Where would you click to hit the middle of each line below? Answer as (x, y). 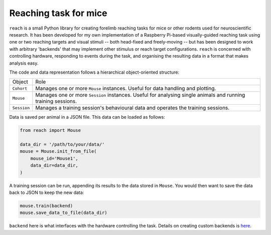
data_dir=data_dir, (54, 166)
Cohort (20, 88)
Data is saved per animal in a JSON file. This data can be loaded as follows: (87, 117)
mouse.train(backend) (46, 206)
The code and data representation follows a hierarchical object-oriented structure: (94, 72)
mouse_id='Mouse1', (54, 158)
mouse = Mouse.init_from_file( (58, 151)
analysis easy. (24, 63)
